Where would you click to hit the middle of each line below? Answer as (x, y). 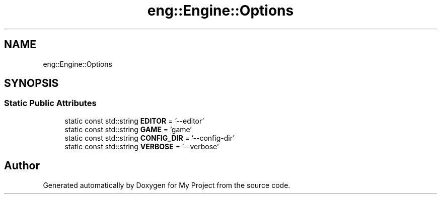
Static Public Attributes (50, 103)
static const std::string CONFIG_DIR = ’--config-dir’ (150, 138)
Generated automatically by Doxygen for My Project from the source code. (167, 185)
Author (22, 166)
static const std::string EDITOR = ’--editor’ (134, 121)
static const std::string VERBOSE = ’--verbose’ (142, 146)
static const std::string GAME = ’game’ (128, 129)
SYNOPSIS (31, 83)
